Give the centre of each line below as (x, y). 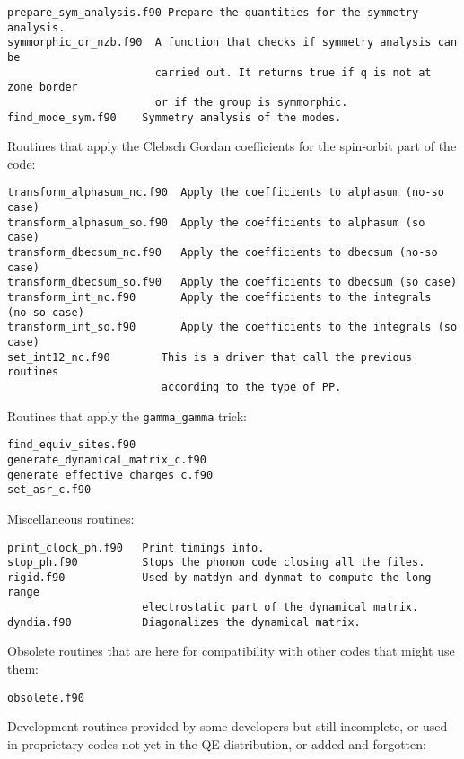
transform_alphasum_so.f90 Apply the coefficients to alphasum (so (216, 222)
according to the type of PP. (251, 387)
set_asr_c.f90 (49, 490)
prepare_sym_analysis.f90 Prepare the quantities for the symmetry (213, 13)
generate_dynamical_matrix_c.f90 (107, 459)
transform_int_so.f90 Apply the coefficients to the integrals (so (232, 327)
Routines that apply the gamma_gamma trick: (127, 415)
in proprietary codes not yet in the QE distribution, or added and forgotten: (217, 743)
